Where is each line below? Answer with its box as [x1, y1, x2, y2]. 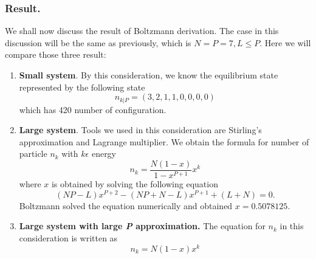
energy [91, 147, 117, 160]
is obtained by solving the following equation [51, 178, 218, 190]
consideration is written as [19, 231, 118, 244]
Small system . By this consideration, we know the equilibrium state [19, 69, 278, 81]
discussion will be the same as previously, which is [5, 36, 191, 49]
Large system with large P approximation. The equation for [19, 219, 266, 232]
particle [19, 147, 47, 160]
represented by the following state [19, 80, 145, 93]
